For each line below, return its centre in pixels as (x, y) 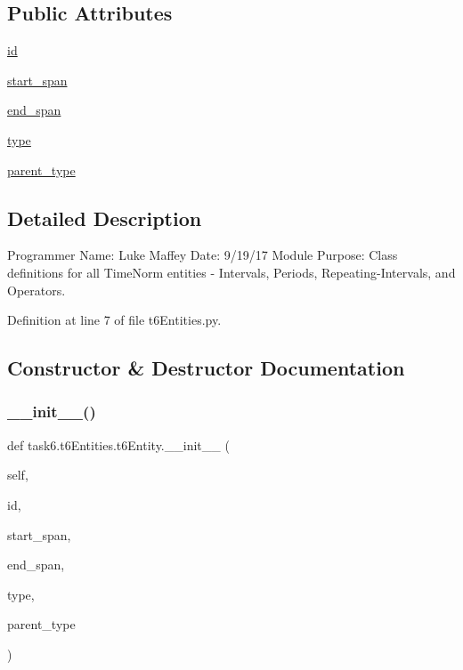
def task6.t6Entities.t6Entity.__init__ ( (118, 444)
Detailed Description (105, 218)
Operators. (37, 290)
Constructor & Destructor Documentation (206, 368)
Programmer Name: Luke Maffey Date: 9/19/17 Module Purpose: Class (203, 255)
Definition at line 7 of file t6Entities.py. (114, 320)
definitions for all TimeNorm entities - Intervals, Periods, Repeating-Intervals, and (231, 272)
